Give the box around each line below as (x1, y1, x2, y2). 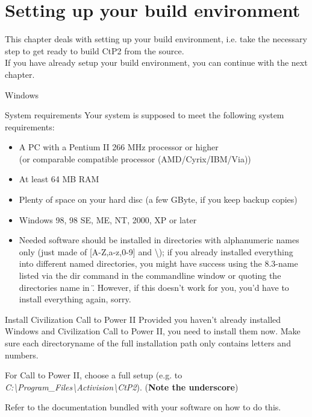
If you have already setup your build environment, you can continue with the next (5, 56, 308, 69)
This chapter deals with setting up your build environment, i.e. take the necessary (5, 33, 307, 45)
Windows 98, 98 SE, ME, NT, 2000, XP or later (19, 213, 197, 226)
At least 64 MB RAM (19, 173, 99, 185)
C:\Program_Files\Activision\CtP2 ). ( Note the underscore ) (5, 380, 239, 393)
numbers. (5, 348, 39, 361)
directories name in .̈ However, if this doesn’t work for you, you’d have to (19, 281, 289, 293)
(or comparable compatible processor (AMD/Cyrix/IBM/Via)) (19, 152, 251, 165)
